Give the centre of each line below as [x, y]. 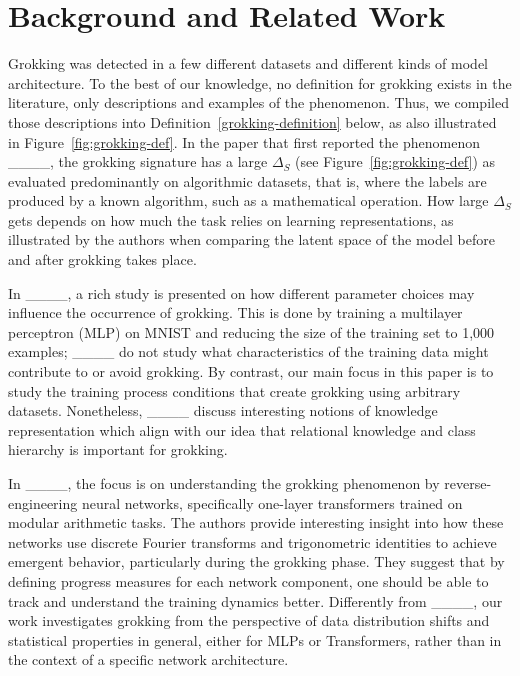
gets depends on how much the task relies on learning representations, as [231, 219]
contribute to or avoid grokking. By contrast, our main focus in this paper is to [251, 371]
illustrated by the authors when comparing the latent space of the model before [251, 239]
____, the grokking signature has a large [138, 161]
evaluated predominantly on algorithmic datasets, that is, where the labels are [247, 180]
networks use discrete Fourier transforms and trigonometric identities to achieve [252, 541]
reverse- [468, 483]
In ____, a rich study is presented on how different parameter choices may [241, 292]
